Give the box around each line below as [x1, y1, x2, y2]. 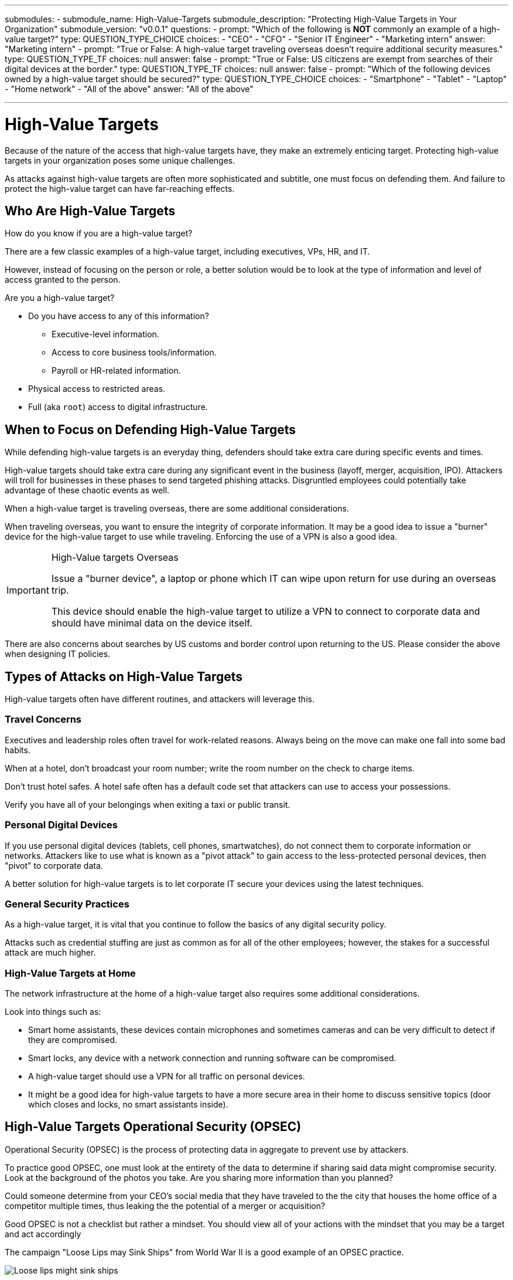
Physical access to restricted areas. [28, 384, 166, 394]
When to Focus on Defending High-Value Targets [5, 422, 296, 437]
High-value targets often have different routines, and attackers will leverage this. [5, 694, 314, 705]
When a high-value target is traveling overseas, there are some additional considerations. [5, 503, 349, 514]
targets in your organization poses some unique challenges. [5, 155, 235, 165]
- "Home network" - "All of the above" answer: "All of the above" [5, 84, 254, 94]
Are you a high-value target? [5, 293, 115, 303]
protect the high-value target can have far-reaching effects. [5, 183, 235, 194]
